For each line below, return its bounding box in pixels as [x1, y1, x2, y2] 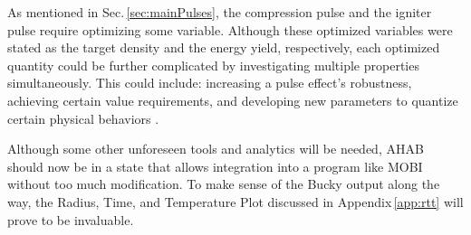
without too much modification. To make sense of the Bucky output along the [7, 174, 440, 193]
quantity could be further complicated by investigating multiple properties [7, 55, 419, 74]
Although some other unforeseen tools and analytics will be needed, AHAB [7, 139, 424, 158]
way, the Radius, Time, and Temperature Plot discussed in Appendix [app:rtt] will [7, 192, 464, 211]
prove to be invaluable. [7, 210, 134, 229]
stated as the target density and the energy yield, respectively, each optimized [7, 38, 440, 57]
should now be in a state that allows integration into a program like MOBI [7, 156, 423, 175]
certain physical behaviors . [7, 108, 159, 127]
